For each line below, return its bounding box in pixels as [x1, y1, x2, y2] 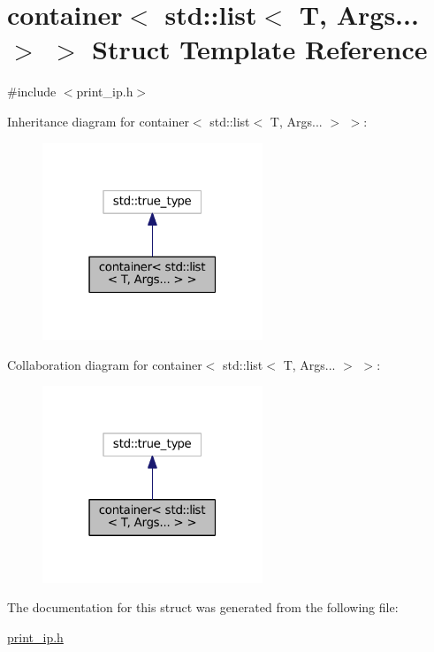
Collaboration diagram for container [7, 355, 202, 373]
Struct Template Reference [92, 31, 428, 67]
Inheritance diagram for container [7, 111, 189, 130]
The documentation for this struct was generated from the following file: [7, 598, 399, 617]
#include [7, 82, 57, 101]
